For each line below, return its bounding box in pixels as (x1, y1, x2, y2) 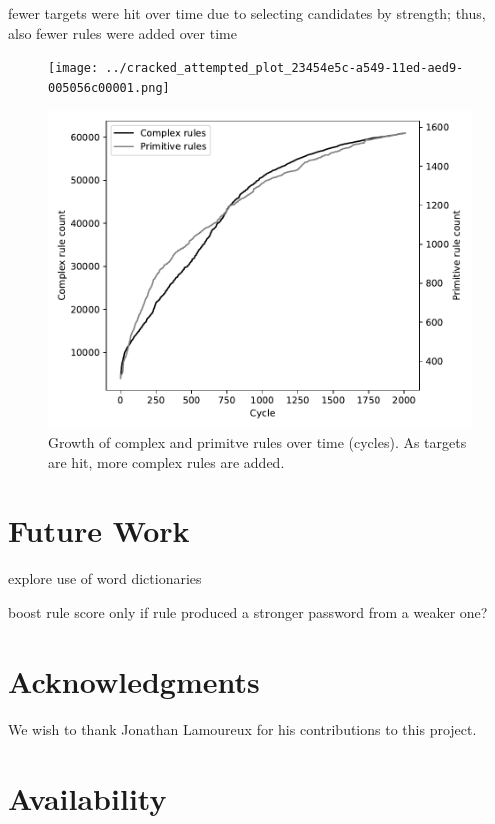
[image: (48, 61, 99, 76)
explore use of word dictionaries (8, 568, 202, 589)
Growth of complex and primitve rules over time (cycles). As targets (48, 432, 467, 453)
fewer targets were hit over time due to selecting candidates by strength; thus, (8, 3, 486, 23)
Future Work (8, 510, 190, 551)
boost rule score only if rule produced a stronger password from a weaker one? (8, 602, 488, 622)
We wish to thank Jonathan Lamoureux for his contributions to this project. (8, 718, 477, 739)
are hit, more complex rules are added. (48, 451, 285, 472)
